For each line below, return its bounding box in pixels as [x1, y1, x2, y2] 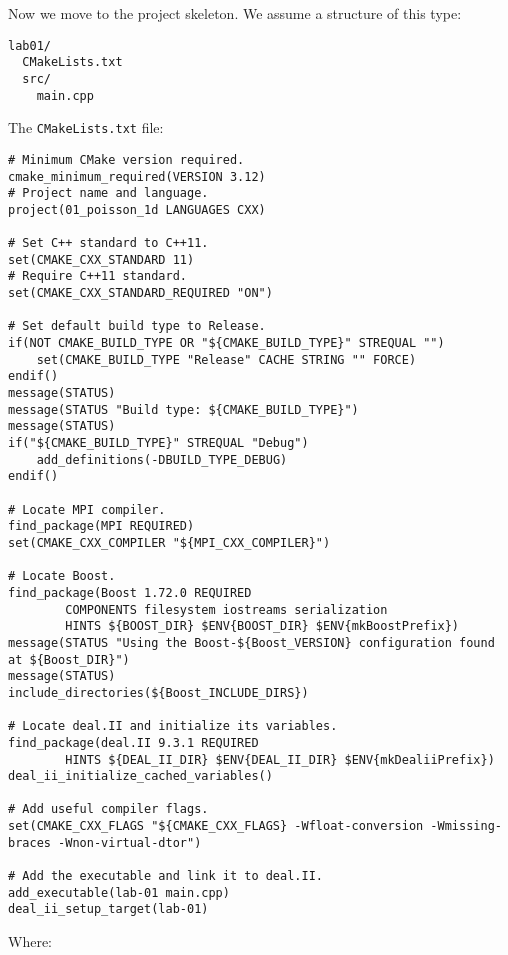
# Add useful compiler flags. [8, 802, 209, 817]
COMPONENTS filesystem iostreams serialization [65, 602, 388, 617]
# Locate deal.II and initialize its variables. [8, 719, 338, 734]
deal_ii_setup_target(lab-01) [8, 902, 209, 917]
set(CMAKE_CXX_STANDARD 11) [8, 252, 195, 267]
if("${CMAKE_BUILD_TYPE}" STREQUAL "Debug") [8, 436, 309, 451]
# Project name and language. [8, 186, 209, 201]
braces [8, 835, 51, 850]
